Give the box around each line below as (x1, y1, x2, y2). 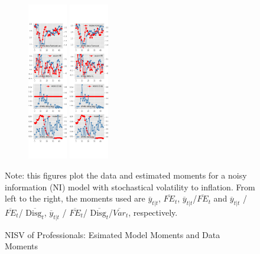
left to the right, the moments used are (5, 192, 145, 204)
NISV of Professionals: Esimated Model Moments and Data (5, 228, 220, 240)
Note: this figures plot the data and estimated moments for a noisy (5, 169, 247, 182)
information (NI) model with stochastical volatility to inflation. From (5, 180, 255, 193)
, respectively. (128, 206, 178, 219)
